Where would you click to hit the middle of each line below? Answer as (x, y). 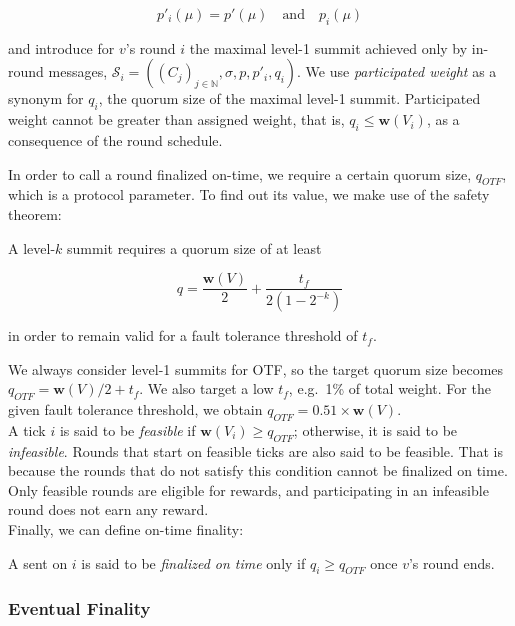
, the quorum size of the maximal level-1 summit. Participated (289, 98)
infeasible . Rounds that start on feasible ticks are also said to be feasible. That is (255, 450)
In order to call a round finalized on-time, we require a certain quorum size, (240, 173)
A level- (32, 247)
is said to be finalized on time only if (193, 562)
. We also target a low (206, 388)
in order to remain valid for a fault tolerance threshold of (183, 335)
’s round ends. (451, 562)
